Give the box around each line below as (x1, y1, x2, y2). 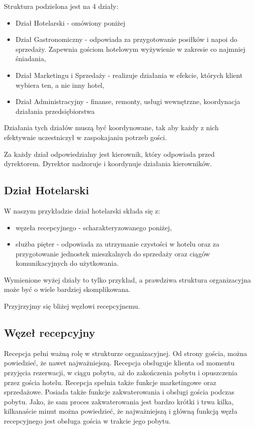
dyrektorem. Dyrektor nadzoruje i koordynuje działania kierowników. (4, 158, 212, 169)
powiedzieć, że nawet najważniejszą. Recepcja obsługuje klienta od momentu (4, 357, 235, 368)
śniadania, (15, 53, 46, 64)
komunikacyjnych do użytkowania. (15, 258, 119, 268)
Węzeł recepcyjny (4, 325, 96, 340)
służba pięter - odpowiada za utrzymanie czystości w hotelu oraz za (15, 239, 220, 249)
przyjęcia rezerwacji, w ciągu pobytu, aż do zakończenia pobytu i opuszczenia (4, 367, 238, 378)
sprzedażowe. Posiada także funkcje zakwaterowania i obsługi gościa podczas (4, 387, 235, 397)
